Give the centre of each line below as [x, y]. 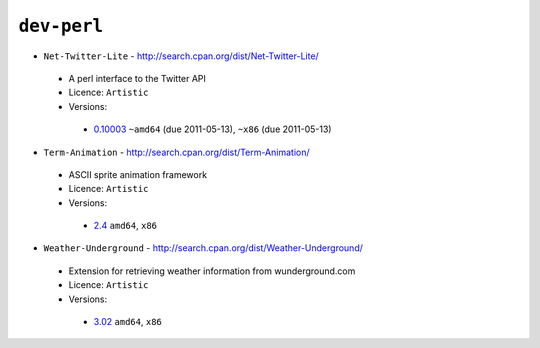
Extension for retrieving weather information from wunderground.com [212, 271]
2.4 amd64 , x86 [125, 226]
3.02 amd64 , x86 [127, 322]
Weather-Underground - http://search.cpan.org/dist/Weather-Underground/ [203, 248]
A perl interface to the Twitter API [137, 78]
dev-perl [61, 26]
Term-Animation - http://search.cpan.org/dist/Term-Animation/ [176, 152]
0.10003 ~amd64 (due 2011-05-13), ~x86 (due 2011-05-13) [212, 129]
